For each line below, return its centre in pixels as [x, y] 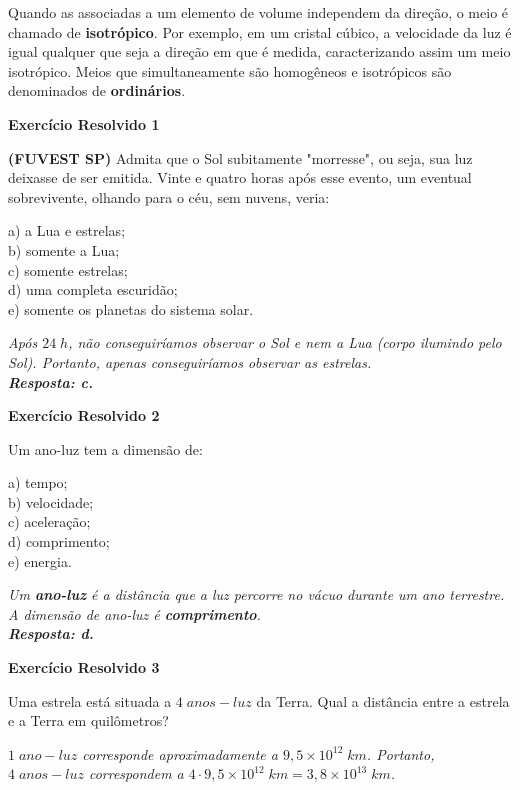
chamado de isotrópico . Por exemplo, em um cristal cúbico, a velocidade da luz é [260, 31]
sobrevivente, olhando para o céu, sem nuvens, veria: [169, 196]
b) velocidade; [51, 501]
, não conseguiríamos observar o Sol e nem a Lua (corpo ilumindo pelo [285, 342]
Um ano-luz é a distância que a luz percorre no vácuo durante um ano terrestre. [256, 594]
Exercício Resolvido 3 [84, 667]
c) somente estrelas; [68, 269]
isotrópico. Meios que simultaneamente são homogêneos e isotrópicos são [230, 70]
